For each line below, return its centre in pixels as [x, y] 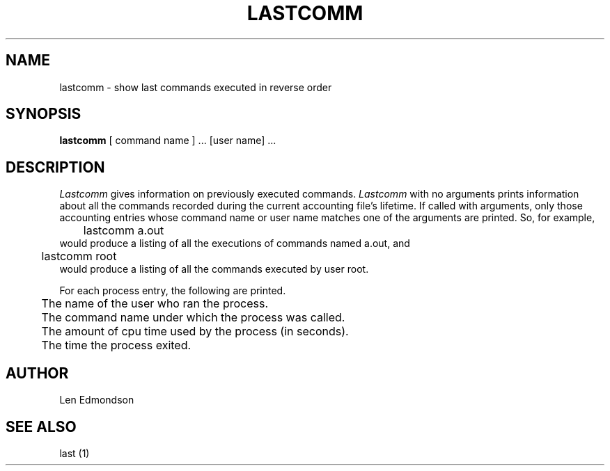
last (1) [75, 453]
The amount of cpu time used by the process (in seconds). [195, 332]
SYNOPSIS [44, 114]
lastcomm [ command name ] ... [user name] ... [168, 141]
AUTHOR [37, 373]
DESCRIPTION [55, 167]
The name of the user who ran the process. [155, 304]
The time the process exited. [116, 345]
